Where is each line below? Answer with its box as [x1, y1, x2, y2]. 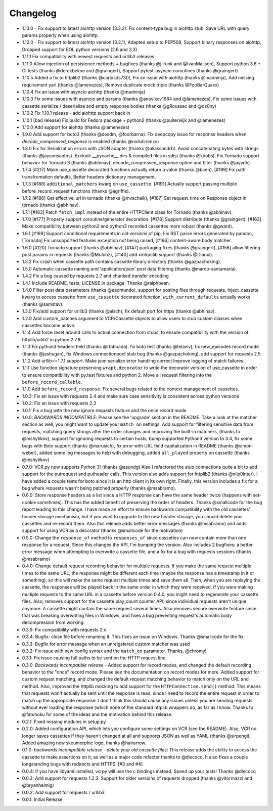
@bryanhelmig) [22, 782, 54, 788]
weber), [22, 449, 38, 456]
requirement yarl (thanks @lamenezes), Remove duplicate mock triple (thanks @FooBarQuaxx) [22, 81, 219, 88]
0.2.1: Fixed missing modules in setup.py [22, 718, 106, 725]
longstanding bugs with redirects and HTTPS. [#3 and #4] [22, 761, 143, 767]
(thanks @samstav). [22, 301, 64, 307]
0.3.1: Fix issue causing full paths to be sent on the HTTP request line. [22, 655, 167, 661]
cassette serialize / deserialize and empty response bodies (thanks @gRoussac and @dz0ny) [22, 103, 217, 109]
